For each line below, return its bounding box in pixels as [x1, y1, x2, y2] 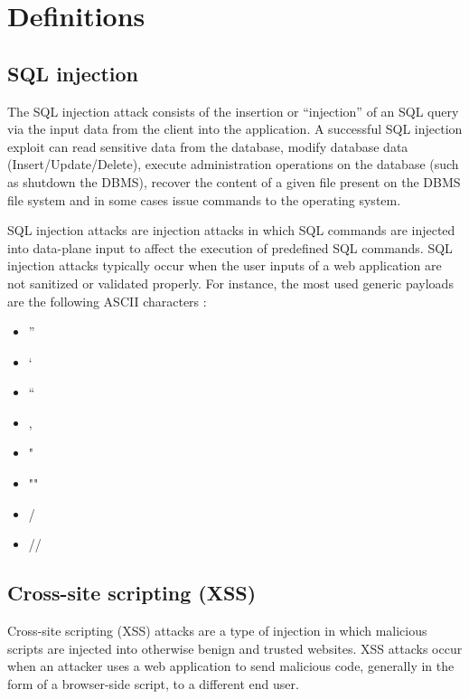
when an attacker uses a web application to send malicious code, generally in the [7, 656, 455, 675]
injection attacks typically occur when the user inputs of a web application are [7, 256, 442, 275]
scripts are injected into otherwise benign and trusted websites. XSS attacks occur [7, 638, 463, 657]
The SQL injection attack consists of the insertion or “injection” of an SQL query [7, 101, 459, 120]
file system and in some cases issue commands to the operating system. [7, 190, 401, 209]
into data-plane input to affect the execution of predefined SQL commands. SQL [7, 238, 453, 257]
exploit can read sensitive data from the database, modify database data [7, 137, 408, 156]
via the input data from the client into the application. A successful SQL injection [7, 119, 463, 138]
